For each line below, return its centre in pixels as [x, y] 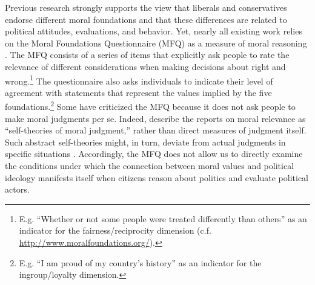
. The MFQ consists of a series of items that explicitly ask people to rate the [147, 55]
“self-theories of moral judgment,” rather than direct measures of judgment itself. [156, 130]
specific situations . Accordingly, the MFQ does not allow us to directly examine [154, 154]
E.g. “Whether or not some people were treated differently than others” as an [163, 218]
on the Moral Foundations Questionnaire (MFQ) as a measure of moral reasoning [156, 43]
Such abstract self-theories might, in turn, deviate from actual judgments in [145, 142]
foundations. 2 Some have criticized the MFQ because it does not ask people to [150, 106]
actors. [17, 189]
